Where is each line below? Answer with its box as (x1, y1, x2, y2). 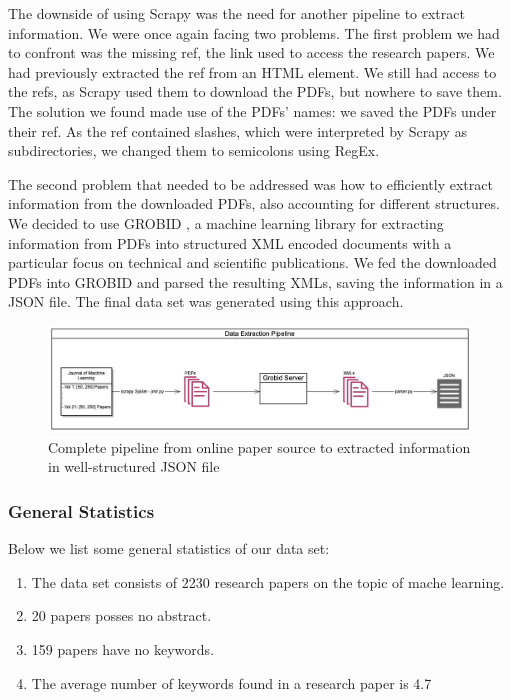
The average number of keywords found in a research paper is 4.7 (31, 672, 432, 693)
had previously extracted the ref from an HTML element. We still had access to (8, 61, 497, 82)
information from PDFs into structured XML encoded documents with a (8, 232, 452, 253)
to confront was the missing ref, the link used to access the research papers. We (8, 42, 495, 63)
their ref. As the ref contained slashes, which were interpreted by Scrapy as (8, 120, 468, 141)
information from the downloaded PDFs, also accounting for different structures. (8, 193, 500, 214)
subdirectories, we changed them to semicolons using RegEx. (8, 140, 380, 161)
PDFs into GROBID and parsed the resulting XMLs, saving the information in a (8, 271, 503, 292)
